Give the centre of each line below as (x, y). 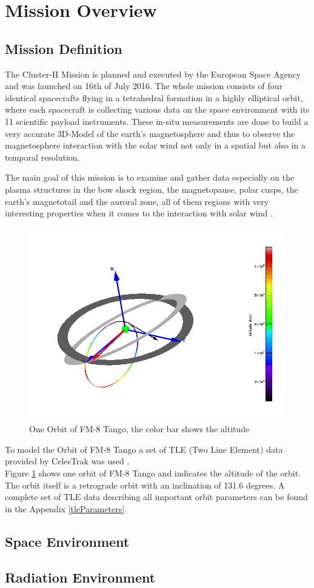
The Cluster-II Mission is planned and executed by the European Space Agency (153, 74)
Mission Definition (64, 48)
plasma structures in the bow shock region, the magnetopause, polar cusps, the (152, 189)
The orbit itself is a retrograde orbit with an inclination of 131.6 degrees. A (145, 485)
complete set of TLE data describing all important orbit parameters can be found (156, 497)
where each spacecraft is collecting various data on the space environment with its (157, 109)
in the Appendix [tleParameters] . (66, 508)
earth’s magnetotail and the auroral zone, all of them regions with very (137, 201)
